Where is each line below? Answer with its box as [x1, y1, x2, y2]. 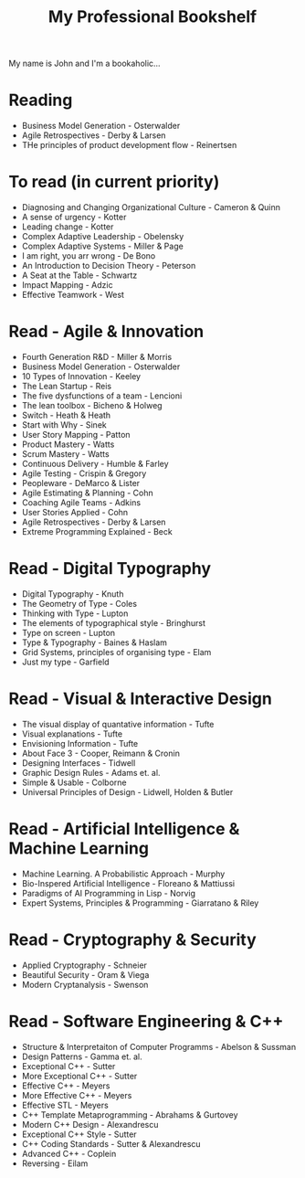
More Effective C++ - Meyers [21, 1089, 132, 1100]
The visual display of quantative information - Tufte [21, 718, 215, 729]
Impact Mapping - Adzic [21, 280, 113, 291]
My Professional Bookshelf [47, 6, 258, 27]
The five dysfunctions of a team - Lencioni [21, 390, 183, 401]
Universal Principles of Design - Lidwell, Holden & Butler [21, 786, 234, 797]
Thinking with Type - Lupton [21, 608, 129, 619]
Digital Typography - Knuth [21, 588, 124, 600]
